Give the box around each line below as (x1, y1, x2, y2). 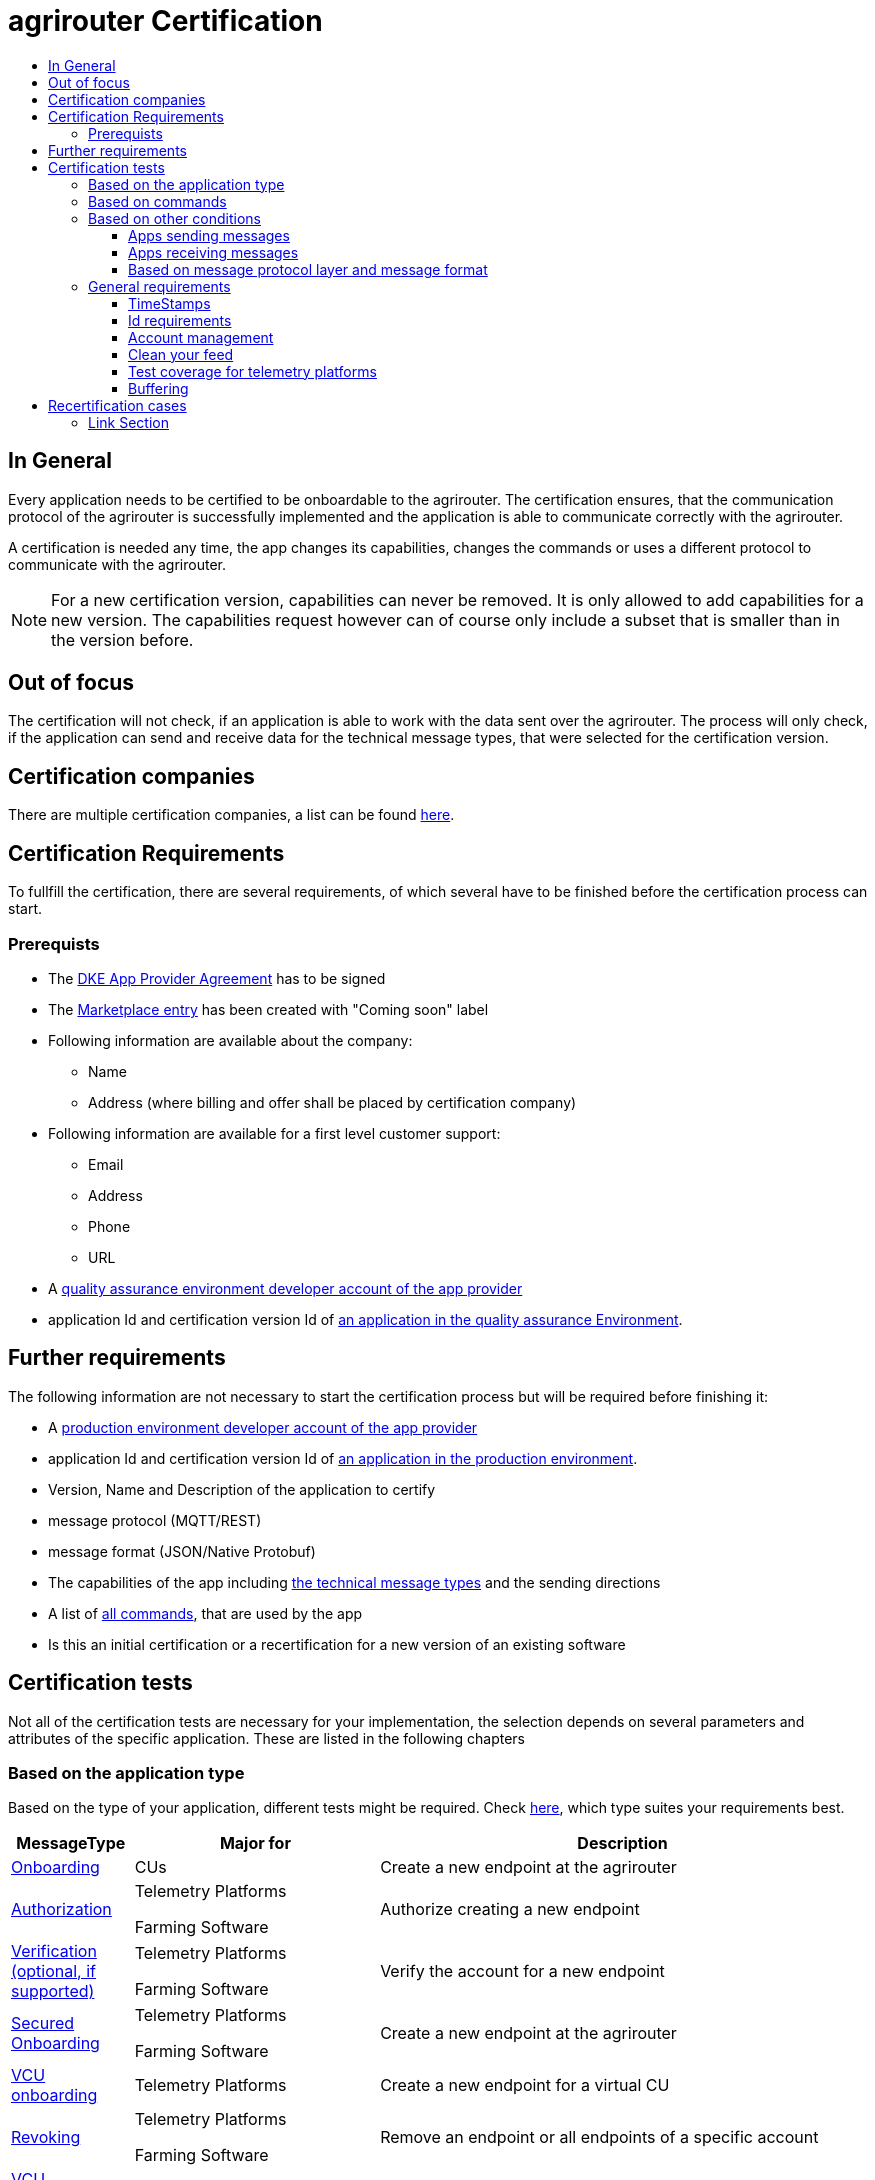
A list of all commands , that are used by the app (48, 1604, 363, 1622)
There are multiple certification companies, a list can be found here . (8, 806, 455, 824)
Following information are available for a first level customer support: (48, 1124, 501, 1142)
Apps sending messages (128, 226, 290, 244)
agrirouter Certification (8, 4, 323, 38)
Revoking (11, 2127, 81, 2148)
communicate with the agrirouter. (8, 555, 226, 573)
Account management (128, 328, 274, 346)
